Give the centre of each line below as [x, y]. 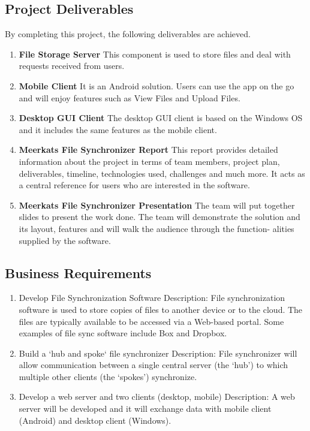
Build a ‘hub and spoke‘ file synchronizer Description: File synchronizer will [158, 353]
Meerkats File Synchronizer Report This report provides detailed [148, 150]
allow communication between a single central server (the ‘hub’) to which [154, 365]
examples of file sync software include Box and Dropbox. [123, 333]
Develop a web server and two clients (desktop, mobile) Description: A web [157, 397]
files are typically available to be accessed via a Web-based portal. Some [151, 321]
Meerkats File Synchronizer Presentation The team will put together [157, 205]
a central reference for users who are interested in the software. [134, 185]
